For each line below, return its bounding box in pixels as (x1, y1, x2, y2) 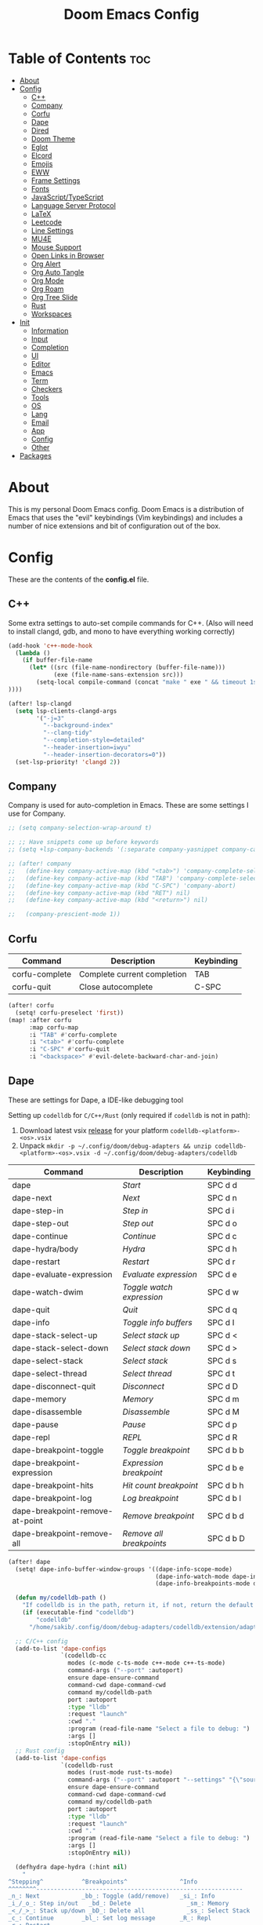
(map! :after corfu (8, 1016, 72, 1024)
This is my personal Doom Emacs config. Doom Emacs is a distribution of (8, 504, 244, 513)
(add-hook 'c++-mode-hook (8, 641, 92, 649)
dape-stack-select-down (12, 1342, 109, 1353)
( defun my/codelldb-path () (15, 1594, 107, 1602)
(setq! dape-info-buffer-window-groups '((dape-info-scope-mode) (15, 1565, 233, 1573)
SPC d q (207, 1304, 237, 1315)
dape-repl (12, 1431, 51, 1442)
